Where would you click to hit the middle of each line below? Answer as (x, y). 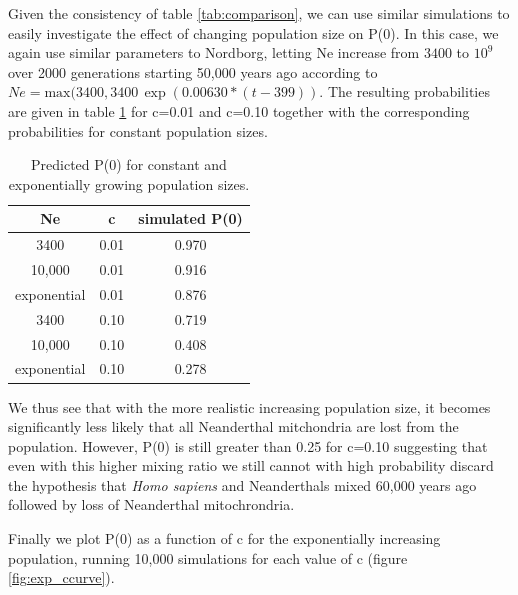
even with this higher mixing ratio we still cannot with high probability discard (251, 465)
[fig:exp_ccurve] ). (61, 577)
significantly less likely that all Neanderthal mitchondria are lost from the (233, 426)
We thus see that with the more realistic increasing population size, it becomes (249, 406)
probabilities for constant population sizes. (138, 130)
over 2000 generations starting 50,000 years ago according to (193, 71)
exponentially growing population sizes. (129, 183)
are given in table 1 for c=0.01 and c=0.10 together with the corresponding (239, 110)
